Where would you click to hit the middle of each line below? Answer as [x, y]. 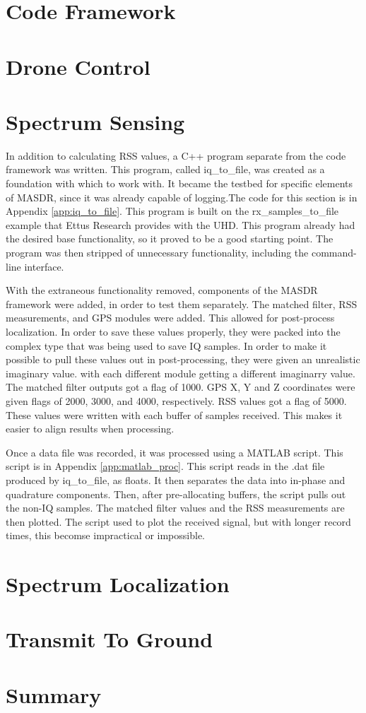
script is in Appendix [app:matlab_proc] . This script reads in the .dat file [165, 466]
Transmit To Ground [110, 639]
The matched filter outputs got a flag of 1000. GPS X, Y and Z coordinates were [181, 387]
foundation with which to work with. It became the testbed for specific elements [179, 183]
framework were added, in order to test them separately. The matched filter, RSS [182, 304]
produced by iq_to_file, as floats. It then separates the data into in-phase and [176, 479]
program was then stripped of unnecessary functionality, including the [157, 253]
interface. [44, 266]
